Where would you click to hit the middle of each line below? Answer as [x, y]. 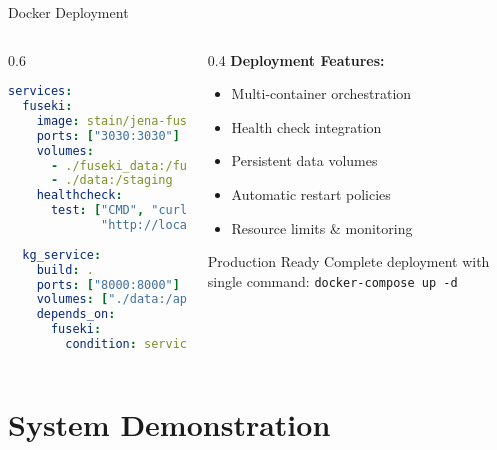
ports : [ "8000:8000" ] [108, 284]
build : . [65, 269]
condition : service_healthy [158, 344]
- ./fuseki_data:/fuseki [133, 165]
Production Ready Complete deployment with [348, 261]
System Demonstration [169, 424]
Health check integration [306, 126]
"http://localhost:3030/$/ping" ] [212, 225]
